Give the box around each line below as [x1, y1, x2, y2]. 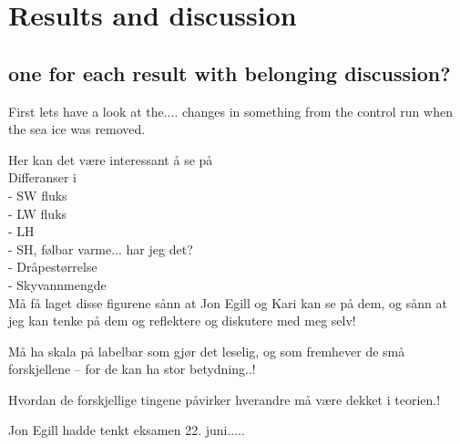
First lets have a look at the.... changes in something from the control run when [8, 101, 453, 120]
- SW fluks [8, 185, 67, 204]
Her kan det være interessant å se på [8, 150, 213, 169]
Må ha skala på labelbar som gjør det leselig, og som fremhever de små [8, 341, 405, 360]
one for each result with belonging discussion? [8, 58, 451, 87]
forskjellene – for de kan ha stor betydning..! [8, 359, 256, 378]
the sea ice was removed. [8, 119, 146, 139]
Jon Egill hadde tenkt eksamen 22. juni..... [8, 420, 245, 440]
